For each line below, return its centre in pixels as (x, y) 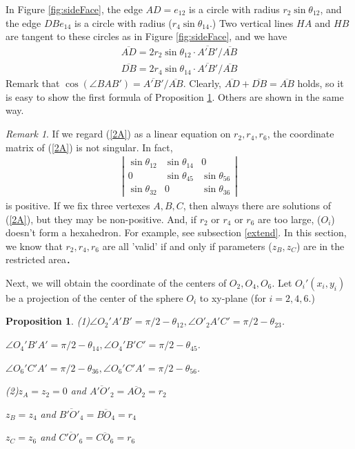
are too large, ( (290, 219)
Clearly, (205, 83)
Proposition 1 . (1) (48, 321)
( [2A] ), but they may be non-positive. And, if (101, 219)
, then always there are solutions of (257, 205)
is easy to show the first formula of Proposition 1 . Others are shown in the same (175, 96)
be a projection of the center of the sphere (94, 297)
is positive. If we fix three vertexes (78, 205)
